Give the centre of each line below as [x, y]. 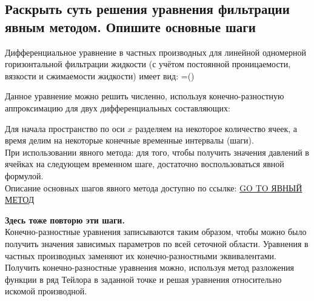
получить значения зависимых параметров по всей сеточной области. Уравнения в [157, 243]
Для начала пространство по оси [65, 128]
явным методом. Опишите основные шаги [130, 26]
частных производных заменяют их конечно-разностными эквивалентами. [141, 255]
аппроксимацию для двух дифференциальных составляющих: [118, 107]
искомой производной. [46, 291]
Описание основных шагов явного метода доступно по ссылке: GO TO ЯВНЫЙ [154, 187]
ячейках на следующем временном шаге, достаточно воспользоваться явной [145, 164]
